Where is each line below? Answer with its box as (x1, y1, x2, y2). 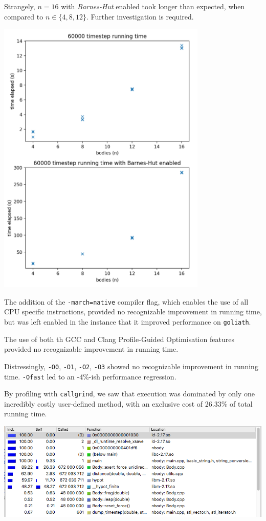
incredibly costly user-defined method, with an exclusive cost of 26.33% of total (4, 398, 253, 409)
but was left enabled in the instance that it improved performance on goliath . (4, 316, 251, 327)
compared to (4, 11, 43, 22)
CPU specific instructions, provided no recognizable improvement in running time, (4, 306, 262, 317)
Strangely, (4, 1, 35, 11)
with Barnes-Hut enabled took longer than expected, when (61, 1, 245, 11)
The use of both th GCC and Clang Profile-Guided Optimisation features (4, 333, 234, 344)
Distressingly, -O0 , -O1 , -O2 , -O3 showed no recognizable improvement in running (4, 360, 258, 371)
